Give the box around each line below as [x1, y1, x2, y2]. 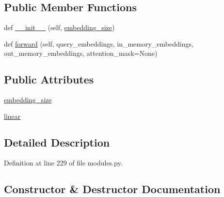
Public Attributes [4, 72, 94, 87]
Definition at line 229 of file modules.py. [4, 157, 123, 167]
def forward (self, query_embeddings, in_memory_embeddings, [4, 38, 193, 49]
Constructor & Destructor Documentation [4, 181, 221, 196]
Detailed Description [4, 134, 110, 149]
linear [4, 111, 21, 121]
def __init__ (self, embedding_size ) [4, 22, 115, 33]
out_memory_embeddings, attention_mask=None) [4, 48, 158, 58]
